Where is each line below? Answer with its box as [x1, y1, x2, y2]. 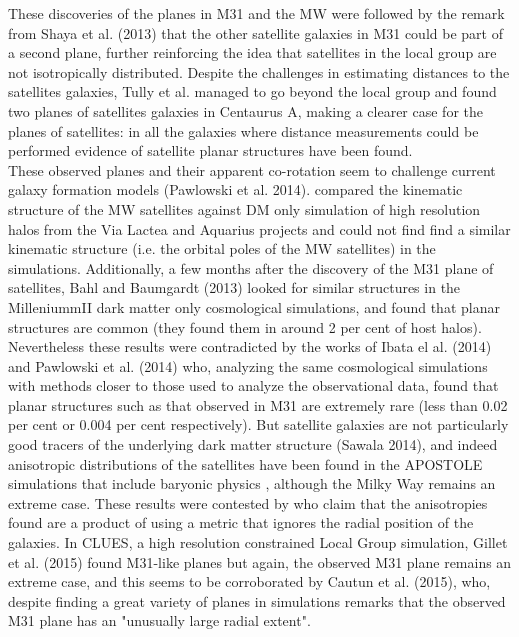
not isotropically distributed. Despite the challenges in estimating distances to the [8, 61, 510, 82]
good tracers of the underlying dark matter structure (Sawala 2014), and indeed [8, 434, 498, 455]
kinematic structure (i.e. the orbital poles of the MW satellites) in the [8, 238, 436, 259]
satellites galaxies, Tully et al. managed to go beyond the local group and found [8, 81, 497, 102]
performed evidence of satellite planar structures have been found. [8, 140, 413, 161]
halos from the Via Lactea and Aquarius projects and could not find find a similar [8, 218, 511, 239]
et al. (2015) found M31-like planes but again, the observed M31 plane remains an [8, 551, 512, 572]
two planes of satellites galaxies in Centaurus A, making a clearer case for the [8, 100, 484, 121]
